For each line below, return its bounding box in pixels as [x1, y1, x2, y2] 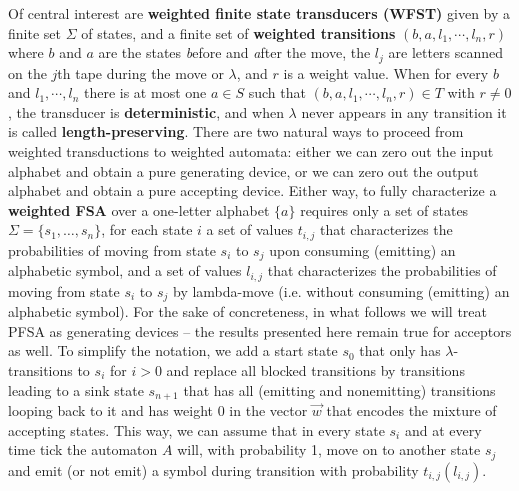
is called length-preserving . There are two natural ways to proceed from [8, 121, 464, 142]
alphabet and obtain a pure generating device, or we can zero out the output [8, 160, 479, 181]
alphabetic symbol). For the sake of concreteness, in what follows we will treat [8, 301, 487, 322]
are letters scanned [388, 42, 504, 63]
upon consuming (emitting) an [269, 239, 456, 260]
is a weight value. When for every [283, 62, 489, 83]
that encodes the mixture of [326, 400, 497, 421]
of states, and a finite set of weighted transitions [81, 22, 396, 43]
